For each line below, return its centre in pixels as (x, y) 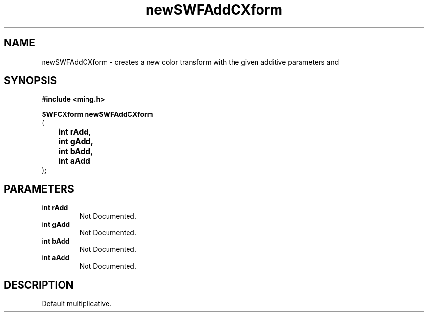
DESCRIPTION (39, 285)
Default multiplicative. (77, 304)
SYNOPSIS (31, 81)
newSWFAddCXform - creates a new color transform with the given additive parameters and (190, 62)
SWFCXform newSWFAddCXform (97, 114)
